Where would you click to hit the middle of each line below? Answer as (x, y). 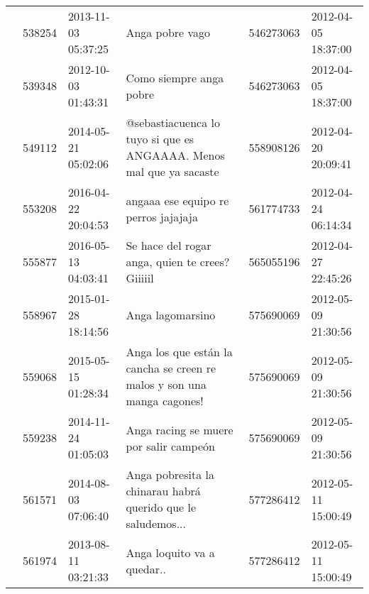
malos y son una (166, 384)
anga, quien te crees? (178, 262)
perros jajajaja (162, 216)
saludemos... (156, 523)
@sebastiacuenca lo (173, 122)
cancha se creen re (171, 368)
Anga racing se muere (180, 429)
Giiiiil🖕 (142, 278)
